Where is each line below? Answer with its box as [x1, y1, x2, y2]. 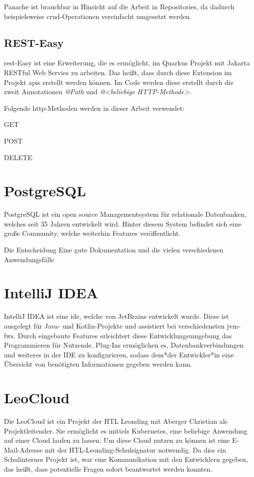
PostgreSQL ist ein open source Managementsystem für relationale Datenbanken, [4, 209, 247, 219]
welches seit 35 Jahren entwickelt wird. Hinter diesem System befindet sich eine [4, 218, 241, 228]
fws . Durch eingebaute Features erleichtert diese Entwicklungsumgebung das [4, 330, 232, 340]
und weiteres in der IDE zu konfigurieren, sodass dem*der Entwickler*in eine [4, 349, 234, 359]
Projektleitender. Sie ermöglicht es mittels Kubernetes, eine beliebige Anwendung [4, 425, 248, 436]
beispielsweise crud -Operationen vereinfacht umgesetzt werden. [4, 11, 192, 21]
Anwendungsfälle [4, 254, 54, 264]
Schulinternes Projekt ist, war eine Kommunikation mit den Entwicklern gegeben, [4, 454, 248, 464]
